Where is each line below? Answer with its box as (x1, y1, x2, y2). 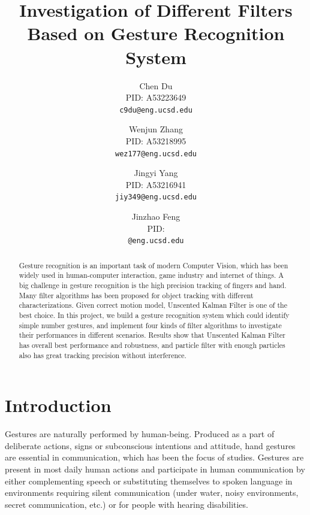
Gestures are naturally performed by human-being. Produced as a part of (5, 428, 275, 440)
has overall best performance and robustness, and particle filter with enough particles (19, 340, 285, 350)
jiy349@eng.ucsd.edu (115, 193, 197, 202)
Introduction (5, 393, 112, 417)
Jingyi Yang (134, 166, 178, 179)
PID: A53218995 (125, 134, 186, 147)
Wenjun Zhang (129, 123, 183, 135)
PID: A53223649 (125, 91, 186, 104)
